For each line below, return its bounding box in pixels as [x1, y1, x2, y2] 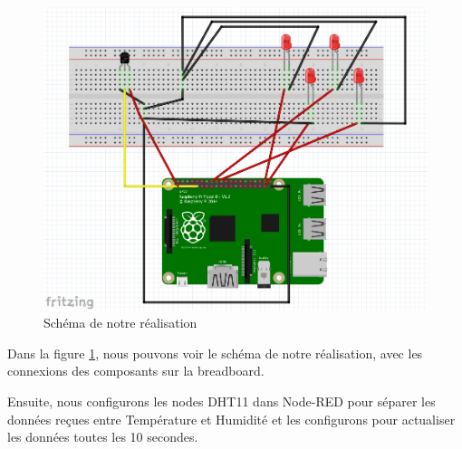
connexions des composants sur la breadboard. [7, 361, 265, 380]
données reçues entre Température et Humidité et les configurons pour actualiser [7, 409, 456, 428]
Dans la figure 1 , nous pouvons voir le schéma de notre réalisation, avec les [7, 343, 423, 362]
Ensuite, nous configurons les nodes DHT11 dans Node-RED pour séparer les [7, 392, 436, 411]
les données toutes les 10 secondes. [7, 427, 198, 446]
